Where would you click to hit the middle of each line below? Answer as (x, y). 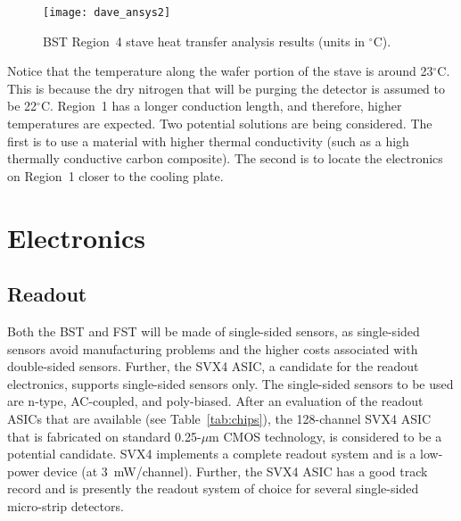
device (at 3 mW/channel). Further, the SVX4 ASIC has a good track (235, 471)
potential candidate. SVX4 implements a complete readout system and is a (212, 454)
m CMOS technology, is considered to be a (325, 436)
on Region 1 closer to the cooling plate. (115, 175)
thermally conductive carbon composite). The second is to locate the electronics (225, 158)
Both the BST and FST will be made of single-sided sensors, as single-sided (214, 331)
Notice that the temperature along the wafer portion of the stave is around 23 (220, 71)
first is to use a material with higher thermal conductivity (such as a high (208, 141)
